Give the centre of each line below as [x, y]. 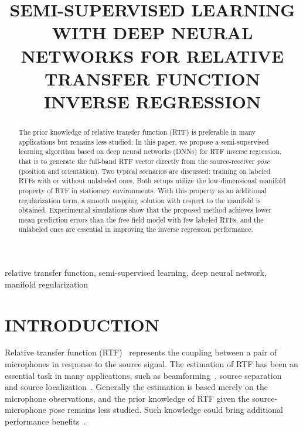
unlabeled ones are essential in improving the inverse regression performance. [136, 229]
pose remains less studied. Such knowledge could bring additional [166, 410]
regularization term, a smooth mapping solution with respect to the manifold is [139, 200]
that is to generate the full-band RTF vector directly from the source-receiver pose [144, 161]
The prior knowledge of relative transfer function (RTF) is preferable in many [137, 131]
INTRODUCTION [82, 324]
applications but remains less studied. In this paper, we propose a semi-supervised [144, 141]
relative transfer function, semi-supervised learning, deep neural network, [136, 273]
